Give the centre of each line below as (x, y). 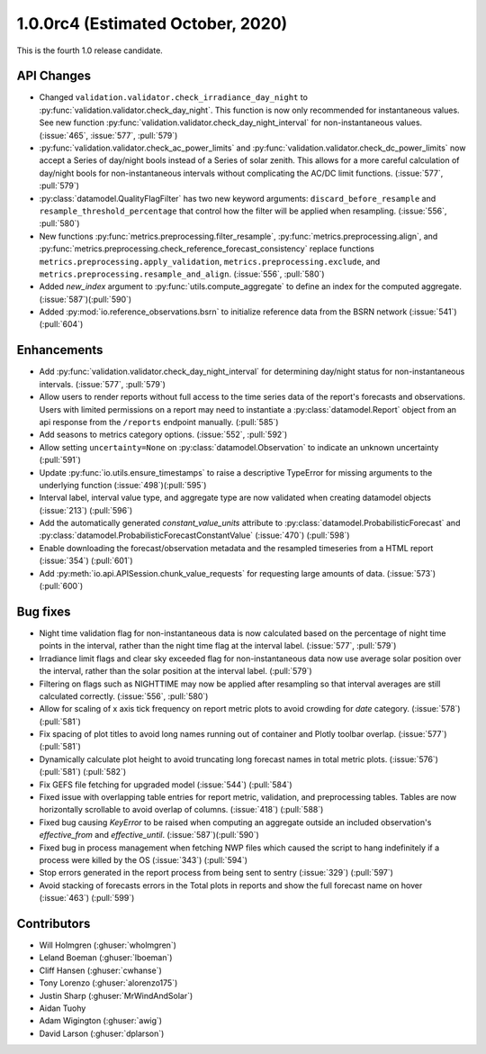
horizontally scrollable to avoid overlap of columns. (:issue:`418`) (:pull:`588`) (181, 810)
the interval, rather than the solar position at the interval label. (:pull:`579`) (175, 671)
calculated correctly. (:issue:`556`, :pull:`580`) (124, 696)
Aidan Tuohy (63, 1008)
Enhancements (60, 350)
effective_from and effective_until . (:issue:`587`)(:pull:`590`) (149, 835)
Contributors (54, 923)
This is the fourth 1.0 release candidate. (90, 50)
